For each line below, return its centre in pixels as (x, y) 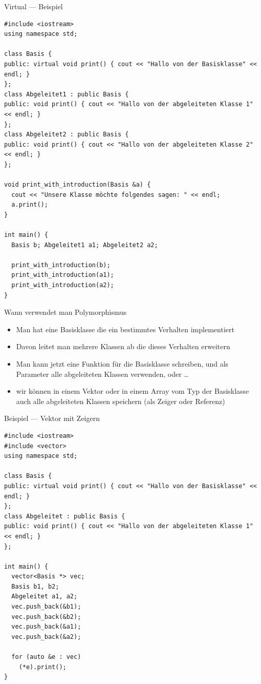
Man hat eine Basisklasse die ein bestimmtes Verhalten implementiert (125, 329)
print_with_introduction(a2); (63, 285)
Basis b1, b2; (35, 586)
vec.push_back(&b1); (46, 607)
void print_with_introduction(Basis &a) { (78, 185)
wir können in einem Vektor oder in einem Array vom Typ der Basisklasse (133, 391)
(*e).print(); (42, 667)
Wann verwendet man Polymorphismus (66, 312)
